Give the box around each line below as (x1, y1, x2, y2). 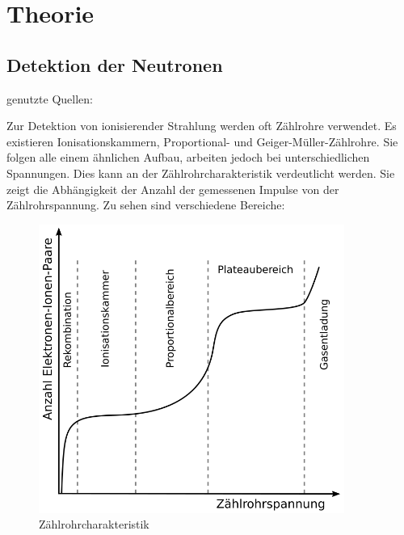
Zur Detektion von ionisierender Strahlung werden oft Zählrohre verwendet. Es (6, 117, 397, 134)
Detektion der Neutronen (6, 52, 223, 77)
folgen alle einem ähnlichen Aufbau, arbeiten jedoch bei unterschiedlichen (6, 149, 370, 166)
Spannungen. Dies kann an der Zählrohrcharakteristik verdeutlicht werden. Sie (6, 164, 395, 181)
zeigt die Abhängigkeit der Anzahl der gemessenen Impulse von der (6, 180, 339, 197)
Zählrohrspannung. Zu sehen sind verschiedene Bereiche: (6, 196, 285, 213)
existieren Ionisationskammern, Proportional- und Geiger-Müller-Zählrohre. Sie (6, 133, 398, 150)
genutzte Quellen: (6, 90, 93, 107)
